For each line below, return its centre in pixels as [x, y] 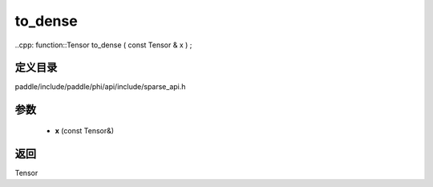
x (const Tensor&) [85, 130]
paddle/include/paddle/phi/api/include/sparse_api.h [100, 87]
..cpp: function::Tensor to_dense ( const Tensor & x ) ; [103, 45]
